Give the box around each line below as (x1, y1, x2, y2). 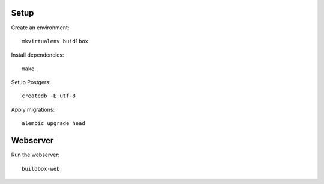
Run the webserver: (11, 151, 60, 159)
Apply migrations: (11, 106, 55, 113)
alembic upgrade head (22, 120, 85, 127)
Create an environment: (11, 24, 70, 31)
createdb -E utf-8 (22, 93, 76, 99)
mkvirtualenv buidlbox (22, 38, 89, 44)
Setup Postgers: (11, 79, 51, 86)
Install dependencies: (11, 51, 64, 58)
